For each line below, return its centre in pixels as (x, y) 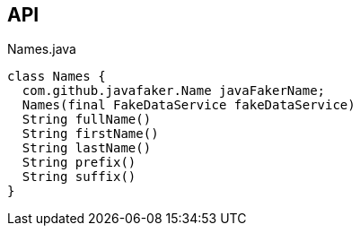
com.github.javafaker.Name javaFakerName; (174, 91)
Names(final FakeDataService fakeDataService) (189, 105)
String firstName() (90, 134)
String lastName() (87, 148)
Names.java (42, 49)
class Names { (57, 77)
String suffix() (79, 177)
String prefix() (79, 163)
